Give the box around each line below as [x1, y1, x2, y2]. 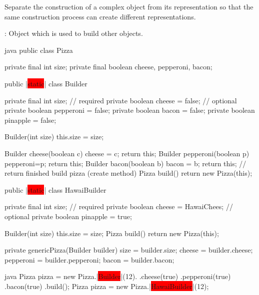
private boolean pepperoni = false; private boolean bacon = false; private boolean [4, 105, 255, 115]
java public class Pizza [4, 44, 73, 55]
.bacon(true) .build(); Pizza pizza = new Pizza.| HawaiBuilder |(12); [4, 281, 209, 291]
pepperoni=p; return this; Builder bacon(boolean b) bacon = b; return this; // [4, 158, 246, 168]
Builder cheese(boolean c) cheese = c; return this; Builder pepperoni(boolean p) [4, 148, 249, 158]
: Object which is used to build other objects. [4, 28, 143, 38]
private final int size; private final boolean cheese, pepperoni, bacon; [4, 61, 212, 72]
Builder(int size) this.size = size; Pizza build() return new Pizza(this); [4, 228, 219, 238]
